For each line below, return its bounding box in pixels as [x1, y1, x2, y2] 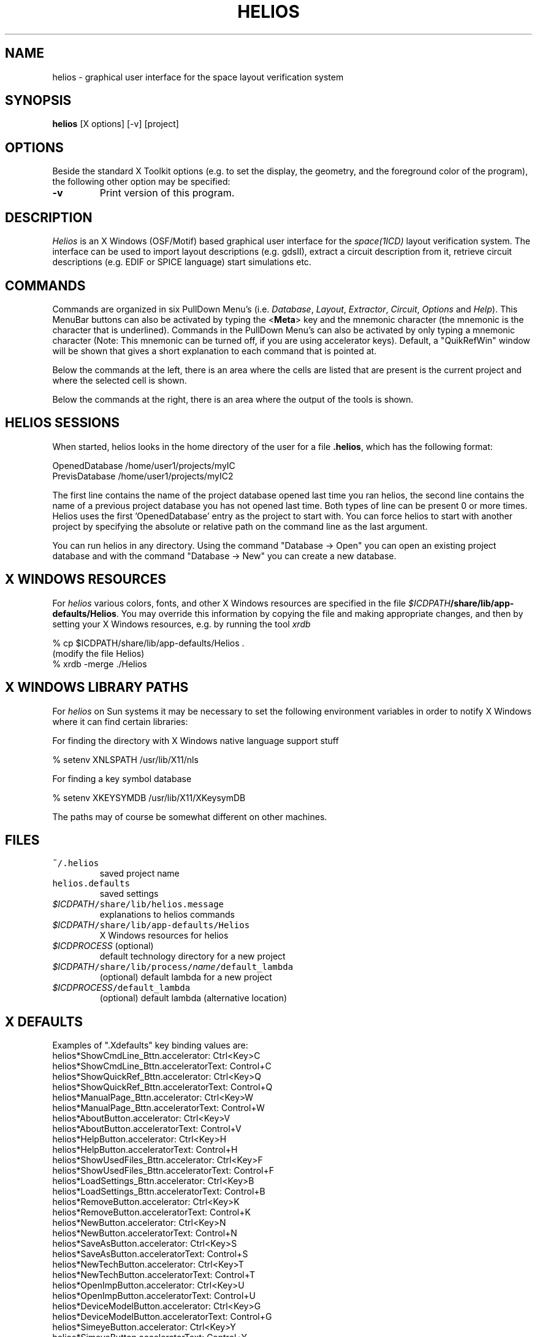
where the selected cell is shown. [52, 374, 187, 386]
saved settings [99, 888, 159, 899]
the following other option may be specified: [52, 176, 230, 187]
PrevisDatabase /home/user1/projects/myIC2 [52, 470, 234, 481]
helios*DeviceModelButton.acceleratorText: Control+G [52, 1311, 272, 1322]
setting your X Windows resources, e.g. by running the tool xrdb [52, 618, 311, 629]
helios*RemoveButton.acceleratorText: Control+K [52, 1207, 251, 1218]
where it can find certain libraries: [52, 716, 188, 727]
